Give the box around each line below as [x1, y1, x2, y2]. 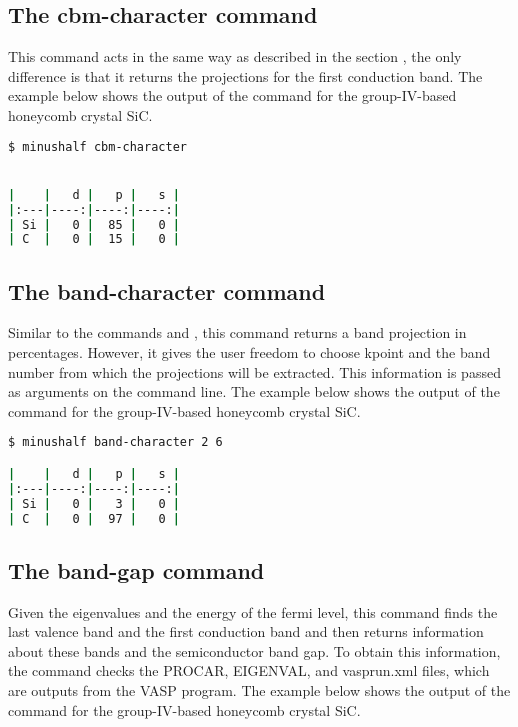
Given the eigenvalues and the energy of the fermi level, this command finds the [8, 601, 498, 622]
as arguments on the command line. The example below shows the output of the [8, 381, 500, 402]
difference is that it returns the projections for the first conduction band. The [8, 65, 483, 86]
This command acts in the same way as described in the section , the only [8, 46, 462, 67]
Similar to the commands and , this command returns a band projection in [8, 322, 467, 343]
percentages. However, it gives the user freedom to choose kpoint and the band [8, 342, 491, 363]
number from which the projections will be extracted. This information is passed [8, 361, 501, 382]
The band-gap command [8, 554, 265, 585]
